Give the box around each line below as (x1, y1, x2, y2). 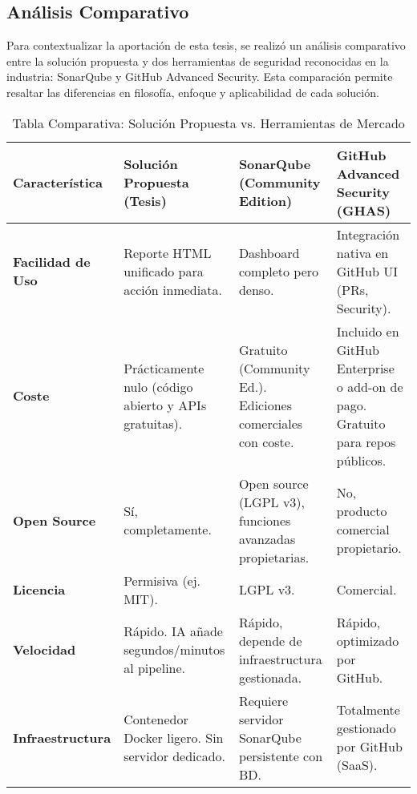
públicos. (336, 450, 387, 470)
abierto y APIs (123, 395, 207, 414)
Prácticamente (123, 358, 204, 377)
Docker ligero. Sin (123, 727, 224, 747)
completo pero (238, 261, 319, 280)
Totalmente (336, 700, 400, 719)
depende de (238, 631, 302, 650)
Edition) (238, 191, 293, 211)
